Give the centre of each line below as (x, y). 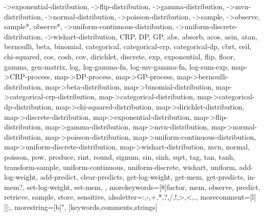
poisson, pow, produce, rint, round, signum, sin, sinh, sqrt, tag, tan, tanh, (120, 156)
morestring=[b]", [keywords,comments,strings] (86, 207)
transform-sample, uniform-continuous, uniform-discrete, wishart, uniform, (120, 167)
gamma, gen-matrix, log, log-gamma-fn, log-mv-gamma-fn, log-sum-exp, (117, 66)
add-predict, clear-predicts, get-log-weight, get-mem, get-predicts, (142, 177)
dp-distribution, (29, 106)
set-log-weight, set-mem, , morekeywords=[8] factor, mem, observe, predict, (144, 187)
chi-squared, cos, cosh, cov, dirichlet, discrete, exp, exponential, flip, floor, (120, 56)
